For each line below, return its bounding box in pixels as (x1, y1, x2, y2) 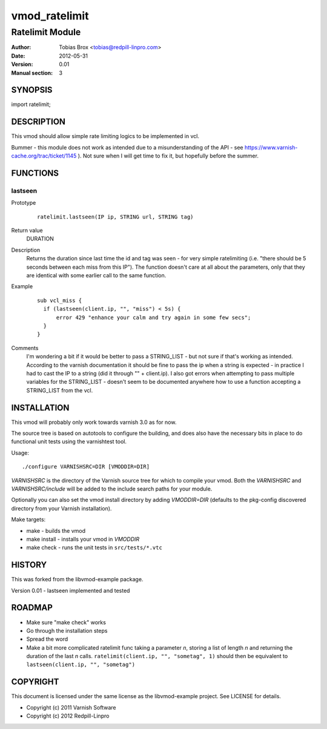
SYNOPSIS (11, 85, 53, 95)
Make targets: (11, 516, 46, 523)
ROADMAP (11, 602, 53, 613)
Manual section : (11, 69, 53, 76)
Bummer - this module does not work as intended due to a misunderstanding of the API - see (11, 143, 243, 151)
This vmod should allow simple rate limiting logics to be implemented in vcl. (11, 133, 200, 140)
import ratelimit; (11, 101, 51, 108)
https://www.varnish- (244, 143, 298, 151)
